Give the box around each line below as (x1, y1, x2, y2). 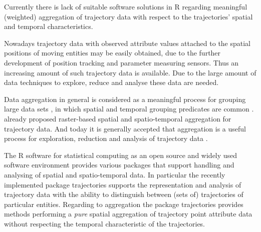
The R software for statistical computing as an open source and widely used (4, 149, 237, 160)
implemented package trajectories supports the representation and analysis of (4, 179, 241, 189)
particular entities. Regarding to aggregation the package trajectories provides (4, 198, 243, 209)
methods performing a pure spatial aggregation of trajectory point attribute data (4, 208, 252, 219)
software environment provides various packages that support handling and (4, 159, 234, 170)
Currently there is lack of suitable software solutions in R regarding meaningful (4, 1, 247, 11)
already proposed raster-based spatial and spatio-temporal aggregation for (4, 113, 231, 123)
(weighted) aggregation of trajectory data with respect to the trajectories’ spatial (4, 11, 253, 21)
